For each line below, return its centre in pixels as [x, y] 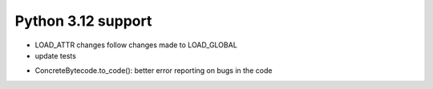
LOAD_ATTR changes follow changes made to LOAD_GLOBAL [136, 45]
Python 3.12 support [83, 21]
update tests [55, 55]
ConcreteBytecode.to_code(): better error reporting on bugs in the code [154, 71]
